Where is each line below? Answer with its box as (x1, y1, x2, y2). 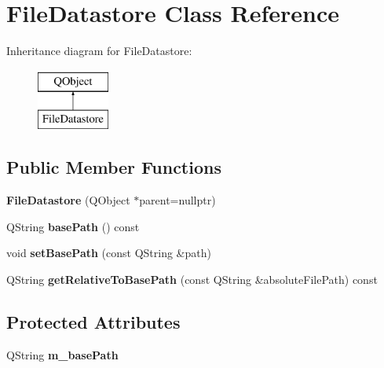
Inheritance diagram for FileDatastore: (6, 42, 192, 59)
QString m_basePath (6, 346, 119, 362)
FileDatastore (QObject (6, 192, 130, 208)
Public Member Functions (6, 155, 221, 179)
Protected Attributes (6, 309, 181, 333)
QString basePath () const (6, 218, 140, 234)
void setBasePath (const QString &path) (6, 245, 211, 261)
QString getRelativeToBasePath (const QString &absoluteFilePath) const (6, 270, 378, 287)
